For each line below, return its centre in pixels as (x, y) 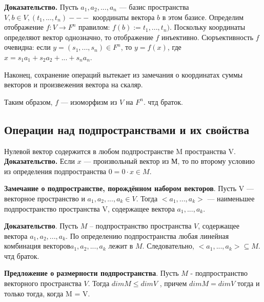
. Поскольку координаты (208, 27)
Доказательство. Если (40, 161)
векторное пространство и (45, 198)
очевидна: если (27, 47)
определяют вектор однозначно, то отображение (79, 37)
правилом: (94, 27)
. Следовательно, (168, 246)
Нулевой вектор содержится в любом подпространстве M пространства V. (120, 151)
